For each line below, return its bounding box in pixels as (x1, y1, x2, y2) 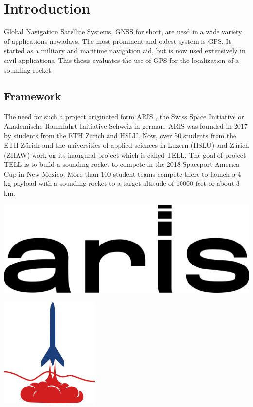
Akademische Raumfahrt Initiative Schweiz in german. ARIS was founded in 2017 (4, 121, 248, 131)
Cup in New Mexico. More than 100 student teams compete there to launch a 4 (4, 168, 241, 179)
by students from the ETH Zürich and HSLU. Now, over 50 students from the (4, 130, 236, 141)
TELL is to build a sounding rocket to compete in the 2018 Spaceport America (4, 159, 240, 169)
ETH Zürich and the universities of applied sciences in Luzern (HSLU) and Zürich (4, 140, 249, 150)
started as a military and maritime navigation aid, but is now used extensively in (4, 45, 246, 56)
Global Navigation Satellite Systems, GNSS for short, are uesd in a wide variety (4, 26, 242, 37)
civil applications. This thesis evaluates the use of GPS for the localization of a (4, 55, 239, 65)
